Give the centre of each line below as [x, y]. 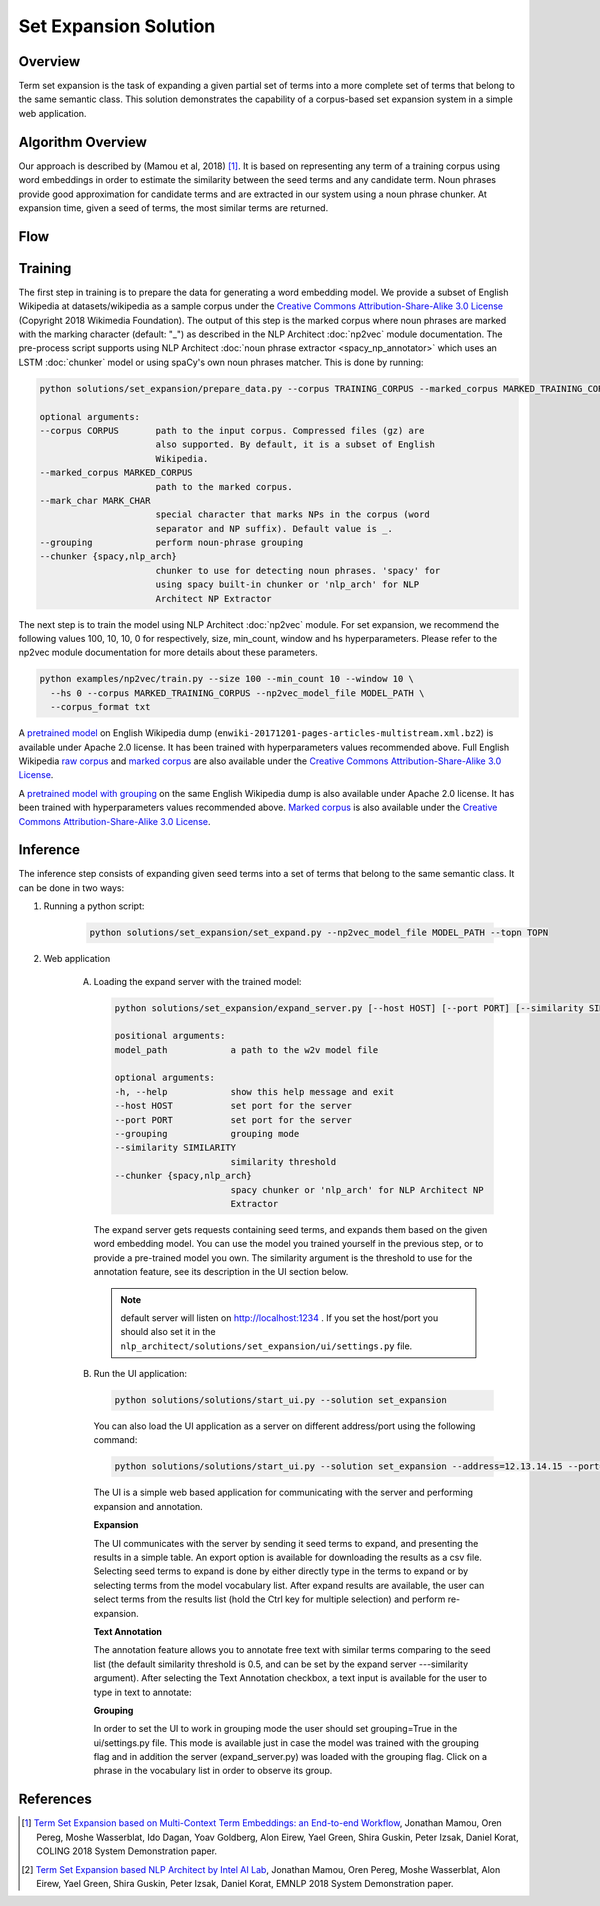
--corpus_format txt [100, 707]
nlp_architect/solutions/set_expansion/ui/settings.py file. [266, 1346]
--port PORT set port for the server [233, 1119]
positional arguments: [170, 1036]
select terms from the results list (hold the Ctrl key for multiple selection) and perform [269, 1599]
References [55, 1799]
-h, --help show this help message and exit [254, 1091]
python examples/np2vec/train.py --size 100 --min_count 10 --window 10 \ [227, 679]
